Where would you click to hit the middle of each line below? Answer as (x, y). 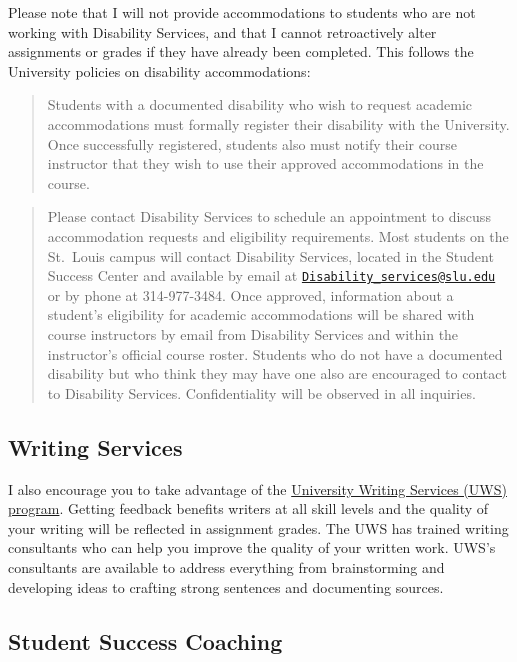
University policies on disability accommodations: (159, 70)
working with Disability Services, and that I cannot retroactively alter (222, 31)
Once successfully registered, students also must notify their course (252, 143)
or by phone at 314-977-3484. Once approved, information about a (250, 294)
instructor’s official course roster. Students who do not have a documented (275, 353)
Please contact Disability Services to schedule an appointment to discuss (269, 216)
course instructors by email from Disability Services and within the (253, 333)
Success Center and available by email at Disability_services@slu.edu (271, 275)
